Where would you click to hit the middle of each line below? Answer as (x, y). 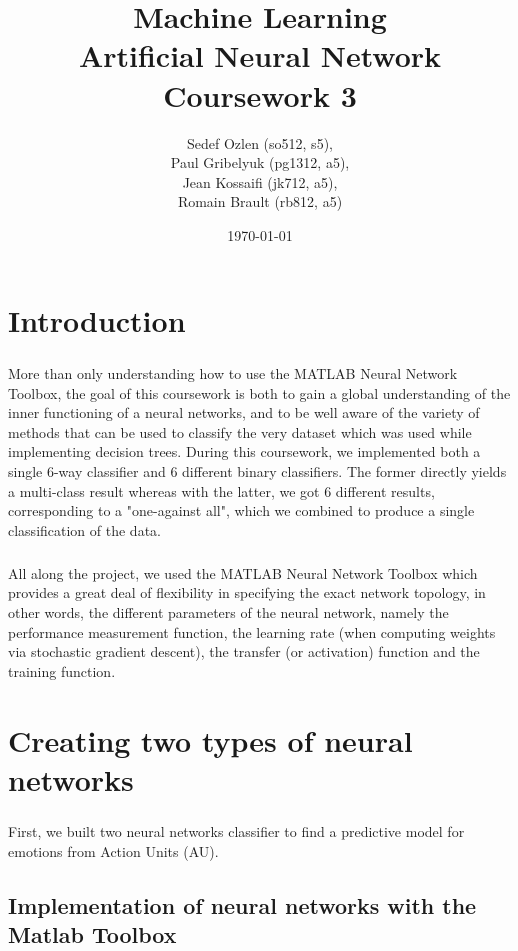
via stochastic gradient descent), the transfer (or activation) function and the (244, 651)
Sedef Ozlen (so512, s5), (260, 142)
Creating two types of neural (210, 739)
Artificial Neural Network (260, 55)
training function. (62, 670)
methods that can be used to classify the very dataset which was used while (240, 431)
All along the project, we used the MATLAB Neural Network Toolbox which (243, 572)
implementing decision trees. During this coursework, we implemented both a (244, 451)
